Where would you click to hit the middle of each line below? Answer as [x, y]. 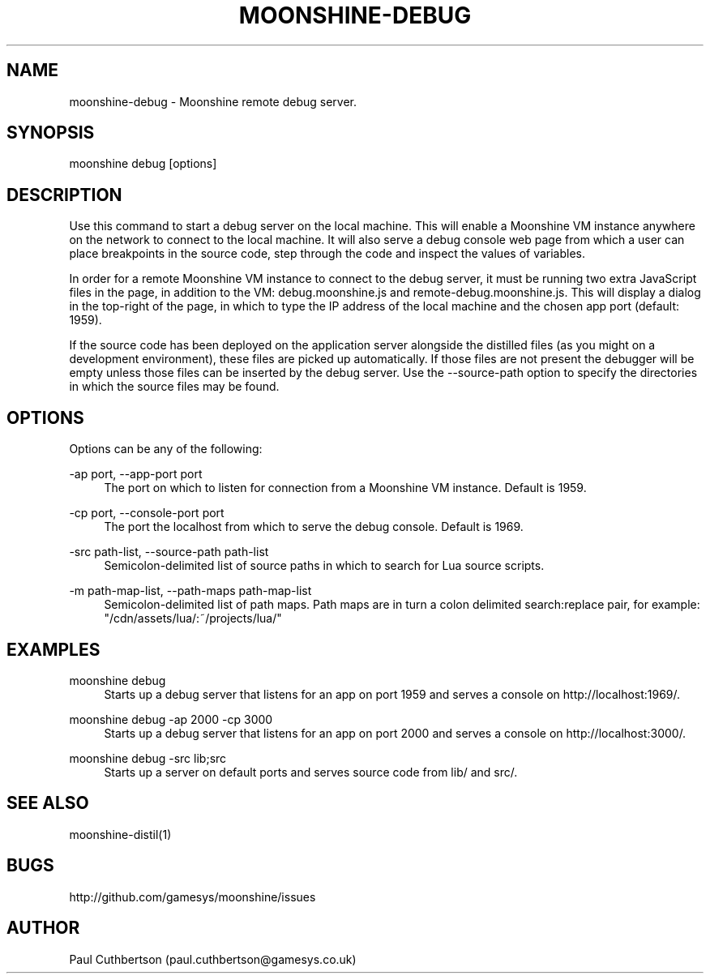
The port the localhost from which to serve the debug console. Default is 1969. [314, 527]
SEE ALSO [48, 803]
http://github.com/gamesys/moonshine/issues [192, 897]
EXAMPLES [53, 649]
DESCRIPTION [64, 195]
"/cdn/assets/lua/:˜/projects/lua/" [193, 618]
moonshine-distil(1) [120, 834]
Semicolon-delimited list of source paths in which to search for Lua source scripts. [324, 566]
